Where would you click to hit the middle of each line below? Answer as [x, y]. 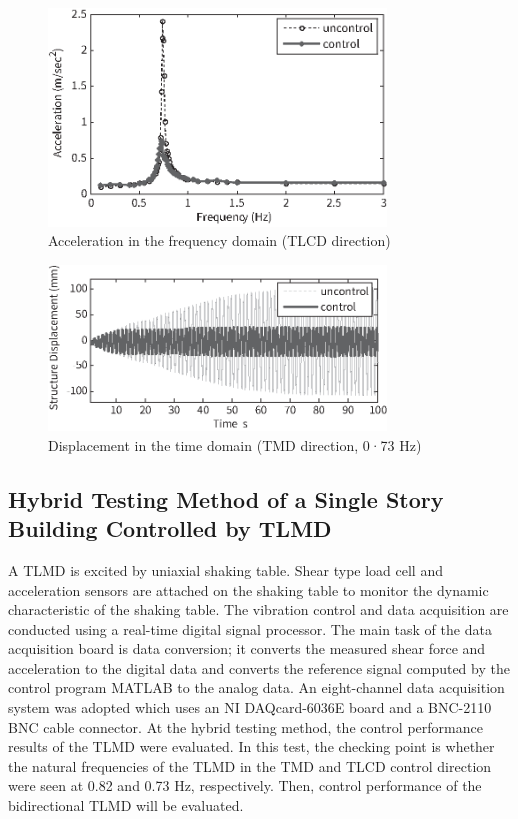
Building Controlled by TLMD [170, 528]
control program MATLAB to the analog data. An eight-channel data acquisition [256, 687]
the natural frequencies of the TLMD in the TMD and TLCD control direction [250, 765]
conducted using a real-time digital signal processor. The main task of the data [250, 628]
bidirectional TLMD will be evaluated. [126, 805]
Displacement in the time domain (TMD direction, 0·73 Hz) [235, 444]
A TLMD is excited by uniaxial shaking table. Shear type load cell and [225, 569]
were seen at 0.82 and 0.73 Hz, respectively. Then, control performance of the [245, 785]
